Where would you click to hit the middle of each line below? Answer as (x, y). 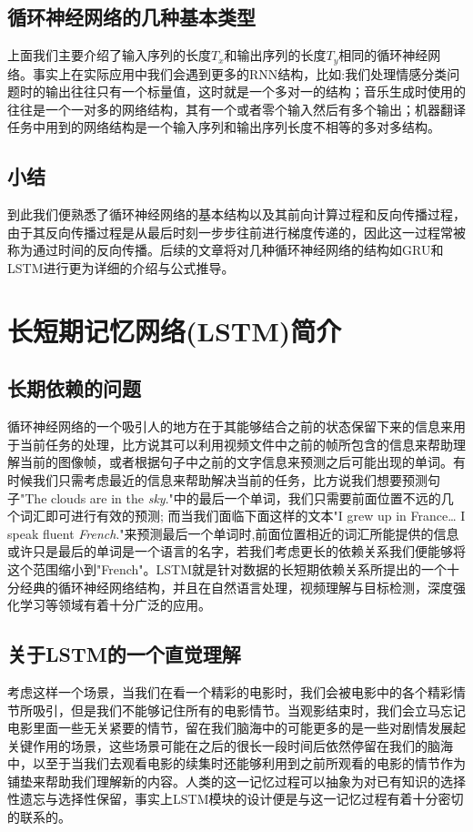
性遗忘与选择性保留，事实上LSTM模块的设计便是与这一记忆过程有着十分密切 (236, 799)
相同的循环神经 (383, 55)
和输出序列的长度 (275, 55)
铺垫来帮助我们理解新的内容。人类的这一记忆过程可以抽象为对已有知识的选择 (236, 781)
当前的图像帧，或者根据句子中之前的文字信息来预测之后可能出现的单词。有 (242, 462)
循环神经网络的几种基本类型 (131, 17)
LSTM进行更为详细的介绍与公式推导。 (121, 268)
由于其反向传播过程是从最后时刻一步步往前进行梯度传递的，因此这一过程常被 (236, 232)
